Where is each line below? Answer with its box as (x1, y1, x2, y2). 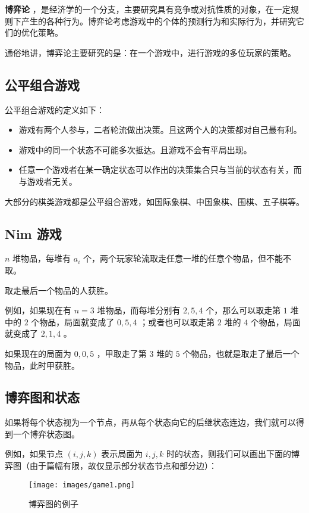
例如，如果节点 (5, 447, 63, 460)
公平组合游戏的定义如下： (5, 103, 105, 116)
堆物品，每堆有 (12, 252, 71, 265)
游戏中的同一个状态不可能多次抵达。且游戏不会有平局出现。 (18, 143, 252, 156)
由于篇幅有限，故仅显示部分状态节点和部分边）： (29, 459, 217, 472)
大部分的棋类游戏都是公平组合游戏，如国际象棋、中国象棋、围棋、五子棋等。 (5, 195, 304, 207)
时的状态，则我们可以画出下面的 (166, 447, 291, 460)
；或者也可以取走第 (140, 315, 215, 328)
